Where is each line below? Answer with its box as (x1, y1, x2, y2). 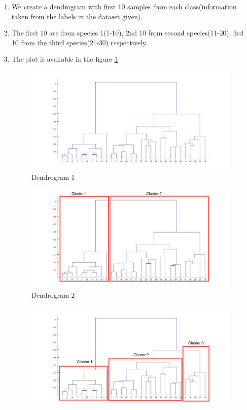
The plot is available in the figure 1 (11, 54, 118, 64)
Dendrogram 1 (31, 171, 75, 182)
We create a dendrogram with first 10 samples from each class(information (11, 1, 237, 11)
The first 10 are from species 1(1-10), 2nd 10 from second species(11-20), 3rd (11, 28, 244, 38)
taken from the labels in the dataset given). (11, 11, 143, 21)
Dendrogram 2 (31, 290, 75, 300)
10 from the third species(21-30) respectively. (11, 37, 148, 47)
